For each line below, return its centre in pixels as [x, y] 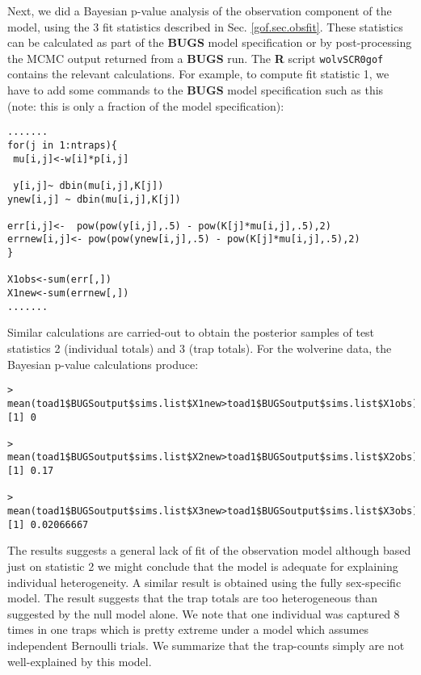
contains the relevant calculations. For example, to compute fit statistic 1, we [198, 74]
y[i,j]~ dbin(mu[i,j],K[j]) [88, 185]
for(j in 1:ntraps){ [63, 145]
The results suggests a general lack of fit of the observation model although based [209, 550]
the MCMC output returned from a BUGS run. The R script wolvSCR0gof [196, 58]
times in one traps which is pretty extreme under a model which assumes [188, 629]
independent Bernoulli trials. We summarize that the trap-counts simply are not [206, 645]
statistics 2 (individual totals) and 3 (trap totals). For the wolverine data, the [200, 348]
